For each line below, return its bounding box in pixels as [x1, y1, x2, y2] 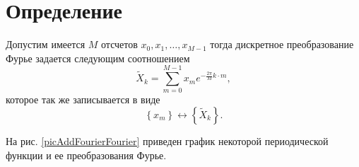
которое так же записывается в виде [6, 92, 160, 107]
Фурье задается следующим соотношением [6, 50, 190, 65]
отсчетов [101, 37, 138, 52]
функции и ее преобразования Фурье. [6, 147, 167, 162]
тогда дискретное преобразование [210, 37, 354, 52]
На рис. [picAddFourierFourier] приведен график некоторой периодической [6, 134, 329, 149]
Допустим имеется [6, 37, 86, 52]
